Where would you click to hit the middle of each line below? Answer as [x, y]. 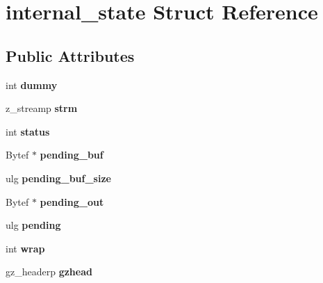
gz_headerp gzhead [49, 272]
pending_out [72, 201]
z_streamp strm [42, 108]
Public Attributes [70, 55]
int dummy [32, 84]
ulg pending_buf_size [58, 178]
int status [28, 131]
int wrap [25, 248]
